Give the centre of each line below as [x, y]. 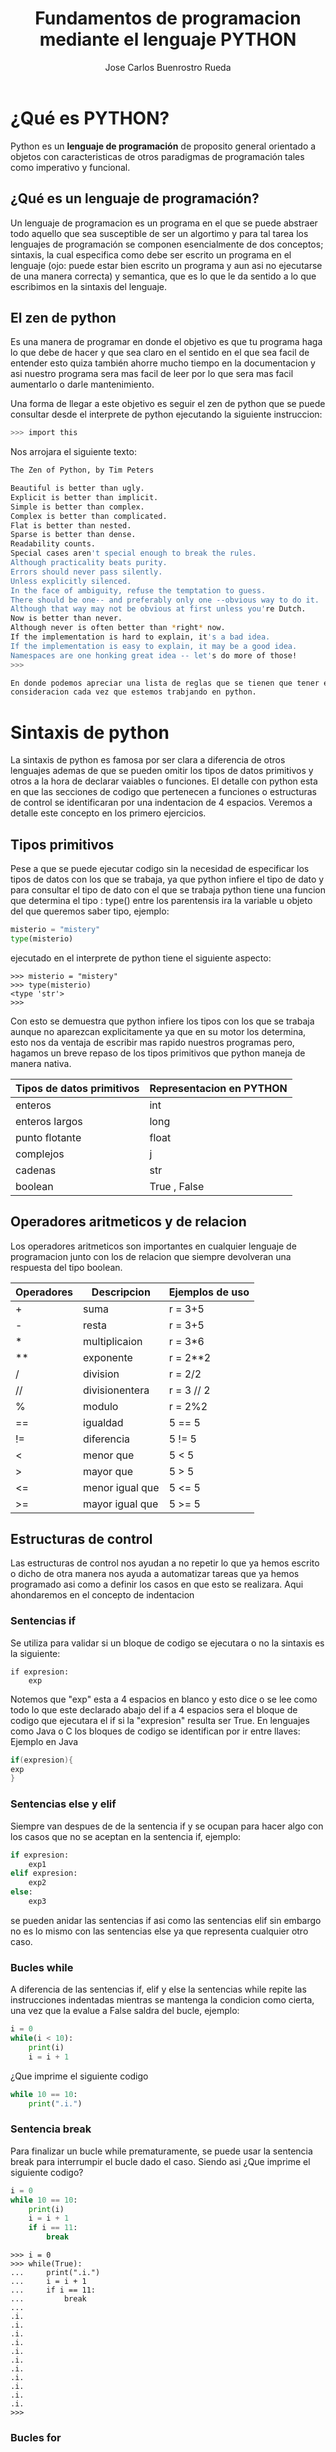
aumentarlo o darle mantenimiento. [82, 384]
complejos [40, 1154]
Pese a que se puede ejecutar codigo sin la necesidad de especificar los [160, 869]
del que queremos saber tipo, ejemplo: [90, 911]
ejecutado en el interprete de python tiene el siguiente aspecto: [141, 958]
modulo [101, 1406]
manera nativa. [41, 1063]
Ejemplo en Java [44, 1741]
